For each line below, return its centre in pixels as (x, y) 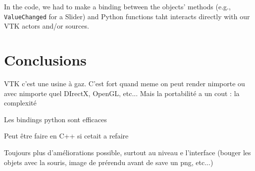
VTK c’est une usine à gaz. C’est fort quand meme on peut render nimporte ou (125, 83)
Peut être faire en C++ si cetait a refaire (66, 136)
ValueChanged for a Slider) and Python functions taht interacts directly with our (127, 16)
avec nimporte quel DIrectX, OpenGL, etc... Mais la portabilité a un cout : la (122, 93)
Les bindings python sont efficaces (55, 119)
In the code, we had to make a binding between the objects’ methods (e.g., (117, 6)
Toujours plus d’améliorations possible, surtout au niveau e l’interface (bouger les (127, 152)
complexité (20, 103)
